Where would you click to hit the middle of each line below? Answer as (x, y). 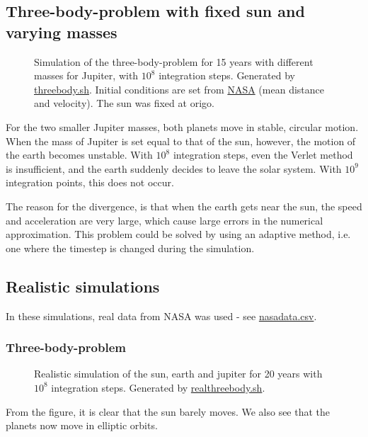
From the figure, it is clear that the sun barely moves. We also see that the (168, 411)
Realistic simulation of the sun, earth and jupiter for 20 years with (178, 374)
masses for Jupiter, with (86, 75)
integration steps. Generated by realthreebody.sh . (158, 387)
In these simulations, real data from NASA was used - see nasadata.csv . (161, 316)
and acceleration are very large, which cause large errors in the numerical (165, 220)
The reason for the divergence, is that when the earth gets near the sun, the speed (184, 206)
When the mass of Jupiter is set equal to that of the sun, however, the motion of (181, 141)
